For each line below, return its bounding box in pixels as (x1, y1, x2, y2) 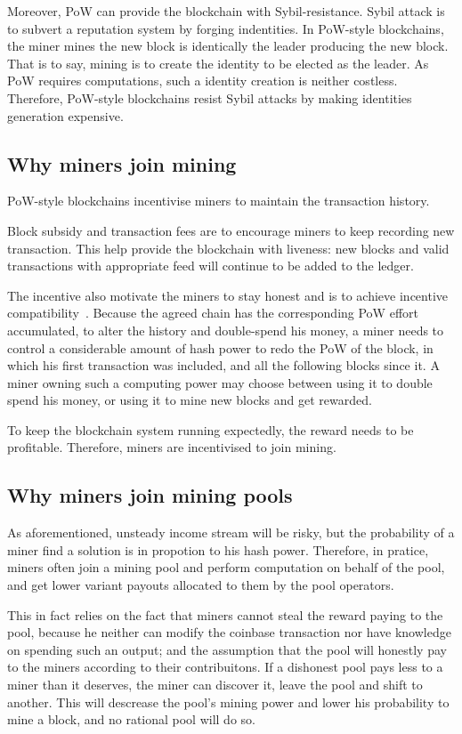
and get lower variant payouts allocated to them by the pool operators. (7, 576, 394, 594)
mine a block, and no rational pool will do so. (7, 710, 255, 729)
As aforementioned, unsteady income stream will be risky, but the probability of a (7, 523, 455, 542)
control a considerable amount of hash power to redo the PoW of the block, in (7, 338, 434, 357)
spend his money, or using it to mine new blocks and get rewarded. (7, 391, 372, 409)
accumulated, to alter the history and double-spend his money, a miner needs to (7, 320, 444, 339)
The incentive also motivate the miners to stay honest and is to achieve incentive (7, 286, 449, 304)
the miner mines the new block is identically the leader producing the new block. (7, 36, 449, 55)
